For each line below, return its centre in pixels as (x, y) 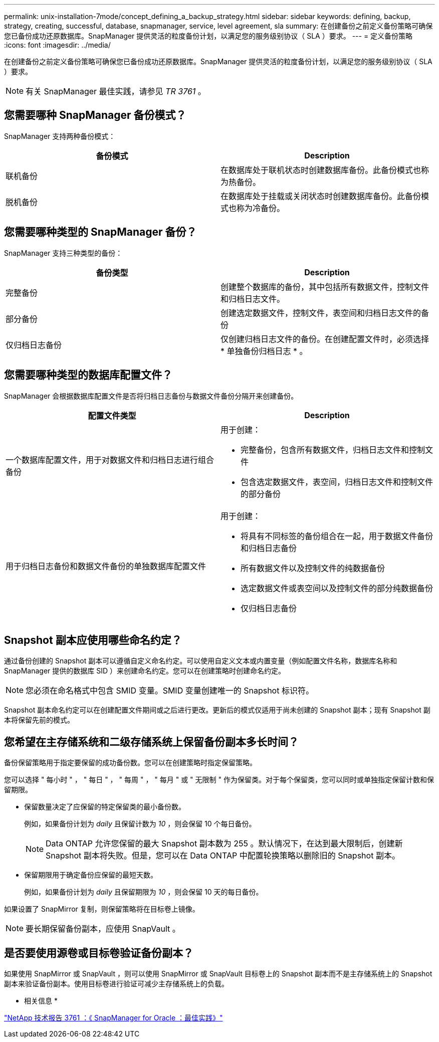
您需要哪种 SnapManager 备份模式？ (95, 115)
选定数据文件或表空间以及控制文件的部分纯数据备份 (337, 588)
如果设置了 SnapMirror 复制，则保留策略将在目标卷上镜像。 (102, 909)
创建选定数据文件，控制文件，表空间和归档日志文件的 (321, 313)
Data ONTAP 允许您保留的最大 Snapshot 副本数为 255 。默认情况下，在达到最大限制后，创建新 (224, 844)
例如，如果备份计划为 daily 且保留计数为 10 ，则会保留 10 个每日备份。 (140, 824)
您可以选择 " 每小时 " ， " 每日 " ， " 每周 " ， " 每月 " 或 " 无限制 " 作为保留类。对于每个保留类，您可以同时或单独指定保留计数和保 (219, 780)
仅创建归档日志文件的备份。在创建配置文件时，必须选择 (325, 339)
